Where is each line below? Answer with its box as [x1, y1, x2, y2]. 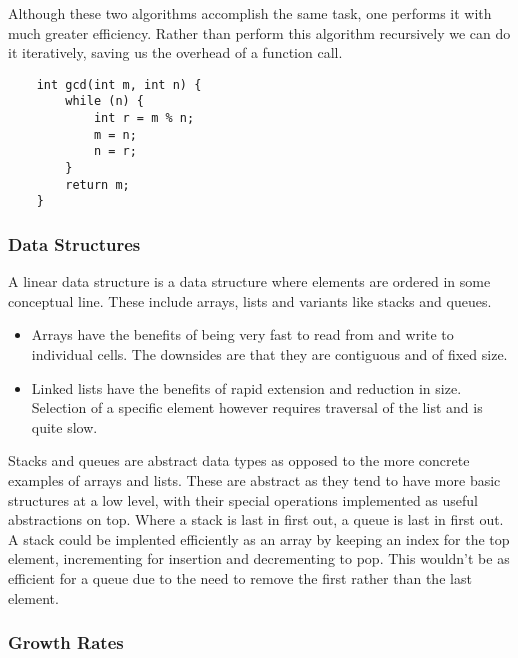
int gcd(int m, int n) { [36, 77, 202, 92]
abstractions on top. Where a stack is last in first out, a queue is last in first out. [8, 509, 504, 530]
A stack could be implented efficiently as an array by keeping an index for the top [8, 528, 510, 549]
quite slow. [31, 416, 98, 437]
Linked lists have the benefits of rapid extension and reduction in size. [31, 377, 462, 398]
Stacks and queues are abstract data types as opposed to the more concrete [8, 450, 470, 471]
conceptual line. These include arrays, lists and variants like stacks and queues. [8, 290, 492, 311]
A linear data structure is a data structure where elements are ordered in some [8, 271, 491, 292]
